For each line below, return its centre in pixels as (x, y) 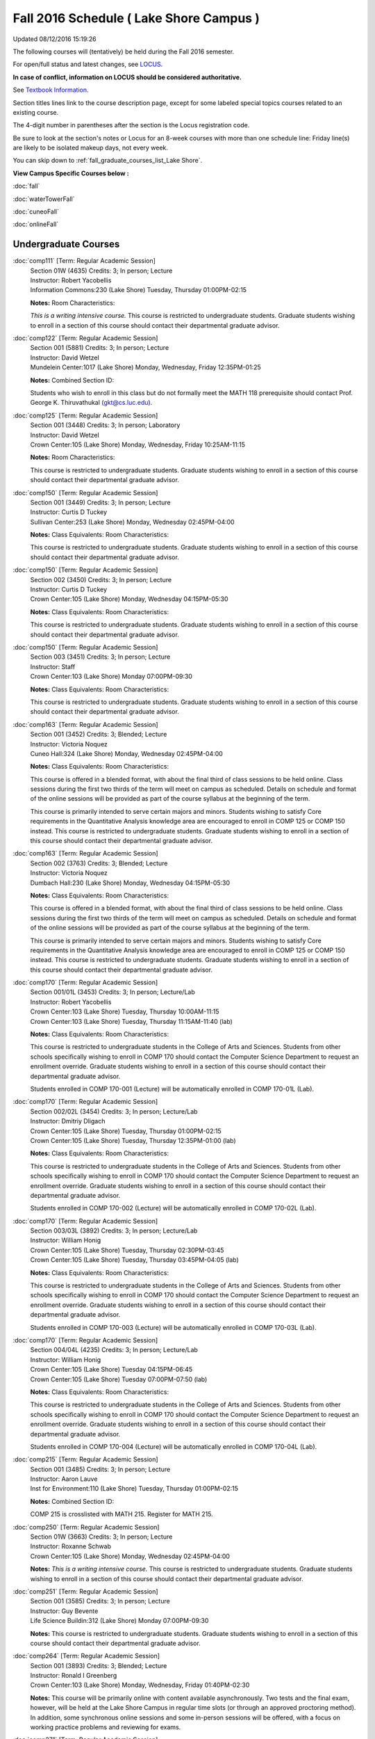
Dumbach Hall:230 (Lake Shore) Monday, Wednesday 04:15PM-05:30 (130, 883)
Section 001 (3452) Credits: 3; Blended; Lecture (99, 735)
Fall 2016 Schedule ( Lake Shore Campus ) (136, 18)
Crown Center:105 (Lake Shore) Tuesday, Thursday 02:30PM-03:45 (127, 1250)
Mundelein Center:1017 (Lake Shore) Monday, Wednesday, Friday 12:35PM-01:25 (146, 367)
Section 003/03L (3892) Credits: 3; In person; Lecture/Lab (114, 1231)
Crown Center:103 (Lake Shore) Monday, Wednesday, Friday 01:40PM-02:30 (140, 1685)
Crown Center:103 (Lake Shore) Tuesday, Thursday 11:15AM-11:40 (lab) (131, 1021)
